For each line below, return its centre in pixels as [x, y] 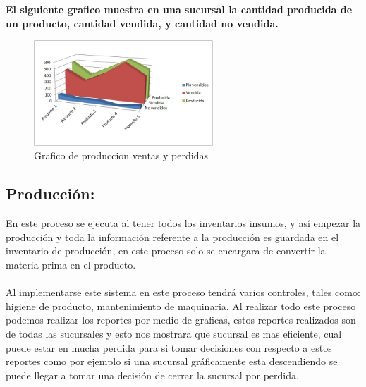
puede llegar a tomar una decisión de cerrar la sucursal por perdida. [152, 375]
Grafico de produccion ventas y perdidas [121, 155]
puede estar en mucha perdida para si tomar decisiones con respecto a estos [169, 347]
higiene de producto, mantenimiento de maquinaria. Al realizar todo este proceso [181, 306]
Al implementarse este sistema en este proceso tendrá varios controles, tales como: [183, 292]
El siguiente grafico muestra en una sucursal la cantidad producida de [179, 10]
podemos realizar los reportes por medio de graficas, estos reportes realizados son [181, 320]
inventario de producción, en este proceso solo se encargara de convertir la [166, 251]
